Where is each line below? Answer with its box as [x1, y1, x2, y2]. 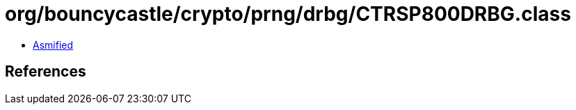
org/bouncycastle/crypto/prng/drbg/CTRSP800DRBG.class [5, 2, 571, 26]
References [5, 63, 86, 81]
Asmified [33, 38, 74, 51]
